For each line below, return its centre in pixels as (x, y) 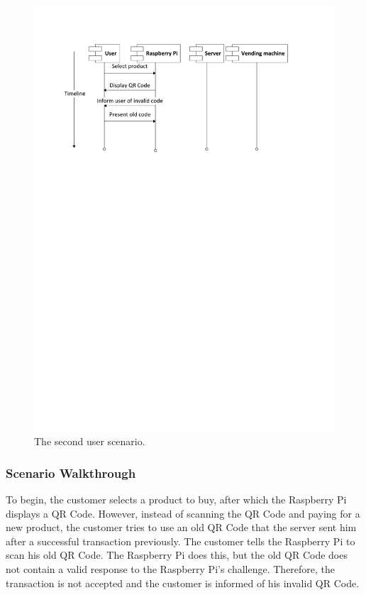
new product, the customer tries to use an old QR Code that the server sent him (181, 527)
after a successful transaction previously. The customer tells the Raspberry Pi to (181, 541)
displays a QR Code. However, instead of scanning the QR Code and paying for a (183, 513)
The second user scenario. (90, 441)
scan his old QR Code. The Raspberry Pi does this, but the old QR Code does (177, 555)
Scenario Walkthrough (71, 473)
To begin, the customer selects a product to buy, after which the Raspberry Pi (176, 500)
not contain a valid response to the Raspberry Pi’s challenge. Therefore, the (171, 569)
